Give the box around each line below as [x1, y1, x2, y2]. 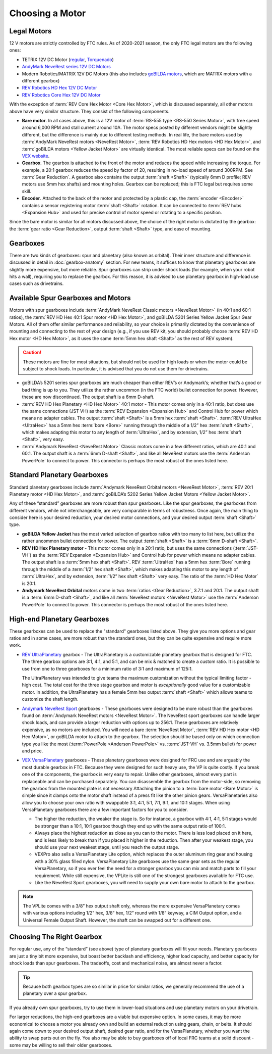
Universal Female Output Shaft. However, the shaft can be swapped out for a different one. [23, 917, 212, 923]
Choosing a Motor [9, 8, 86, 19]
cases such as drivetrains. [9, 280, 64, 286]
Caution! [23, 349, 42, 356]
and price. [22, 748, 43, 754]
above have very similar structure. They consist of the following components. [9, 108, 170, 114]
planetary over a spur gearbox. [23, 990, 87, 996]
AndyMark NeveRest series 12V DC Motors [22, 64, 111, 70]
